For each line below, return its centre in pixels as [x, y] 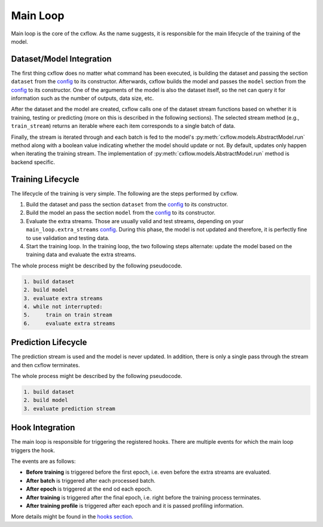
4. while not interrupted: [63, 306]
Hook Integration [43, 428]
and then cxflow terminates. [45, 365]
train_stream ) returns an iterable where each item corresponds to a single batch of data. [123, 126]
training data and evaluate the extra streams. [81, 255]
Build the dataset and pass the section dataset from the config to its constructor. [127, 205]
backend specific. [33, 162]
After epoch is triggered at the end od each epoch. [89, 489]
